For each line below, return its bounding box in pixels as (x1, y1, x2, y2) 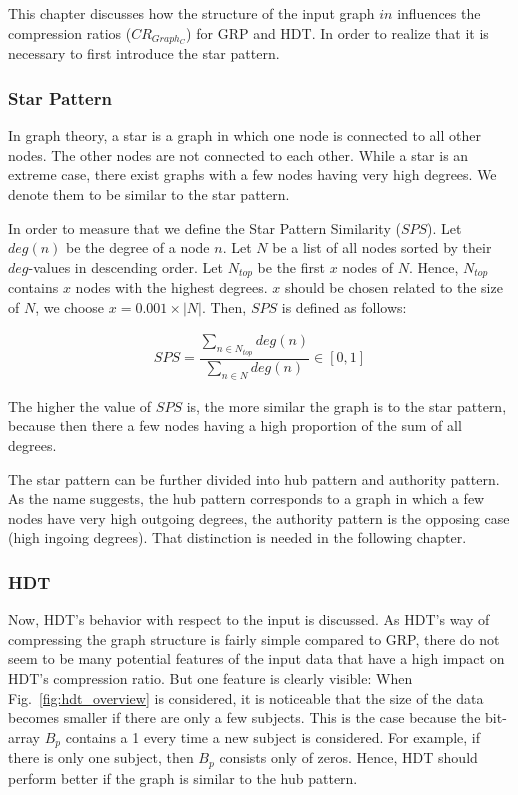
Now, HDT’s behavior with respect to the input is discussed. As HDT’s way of (8, 609, 490, 630)
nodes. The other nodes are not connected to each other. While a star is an (8, 144, 469, 165)
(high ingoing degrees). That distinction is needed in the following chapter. (8, 527, 467, 548)
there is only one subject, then (8, 747, 194, 768)
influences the (397, 3, 481, 23)
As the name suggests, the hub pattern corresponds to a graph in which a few (8, 488, 485, 509)
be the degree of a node (66, 237, 210, 258)
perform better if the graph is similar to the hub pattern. (8, 767, 358, 788)
